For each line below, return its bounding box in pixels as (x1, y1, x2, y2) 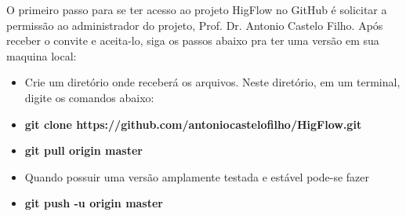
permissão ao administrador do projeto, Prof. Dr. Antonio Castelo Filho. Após (6, 16, 383, 33)
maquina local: (6, 47, 77, 64)
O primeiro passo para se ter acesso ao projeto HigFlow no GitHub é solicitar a (6, 2, 387, 17)
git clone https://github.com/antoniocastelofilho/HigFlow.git (24, 115, 362, 132)
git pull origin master (24, 142, 143, 159)
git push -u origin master (24, 195, 164, 211)
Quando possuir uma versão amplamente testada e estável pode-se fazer (24, 168, 369, 185)
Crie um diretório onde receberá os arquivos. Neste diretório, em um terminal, (24, 74, 401, 90)
